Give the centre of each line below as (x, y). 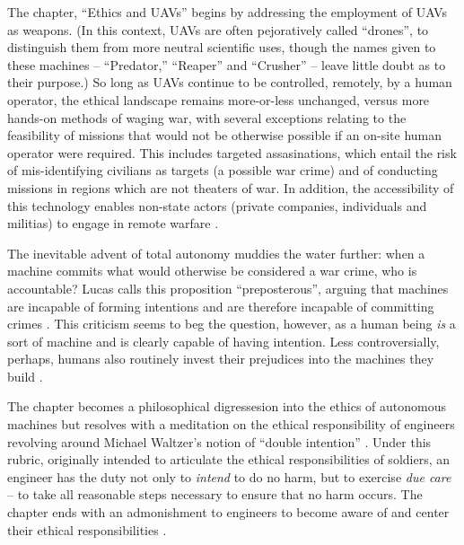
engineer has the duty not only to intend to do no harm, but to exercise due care (229, 476)
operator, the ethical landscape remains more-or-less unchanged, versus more (219, 99)
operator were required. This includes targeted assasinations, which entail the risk (232, 152)
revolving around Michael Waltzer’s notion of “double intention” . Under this (219, 441)
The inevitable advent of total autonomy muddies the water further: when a (216, 253)
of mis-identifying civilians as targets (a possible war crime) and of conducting (223, 170)
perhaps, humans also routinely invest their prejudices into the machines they (221, 359)
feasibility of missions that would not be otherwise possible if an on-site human (225, 135)
